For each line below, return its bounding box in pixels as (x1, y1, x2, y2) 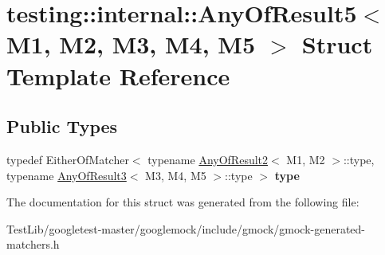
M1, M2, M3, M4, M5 (6, 28, 256, 61)
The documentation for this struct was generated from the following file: (6, 194, 359, 210)
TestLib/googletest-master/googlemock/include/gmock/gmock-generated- (6, 220, 366, 237)
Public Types (6, 114, 118, 139)
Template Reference (6, 59, 230, 92)
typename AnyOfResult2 (147, 151, 269, 167)
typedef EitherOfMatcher (6, 151, 129, 167)
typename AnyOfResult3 (6, 167, 127, 183)
